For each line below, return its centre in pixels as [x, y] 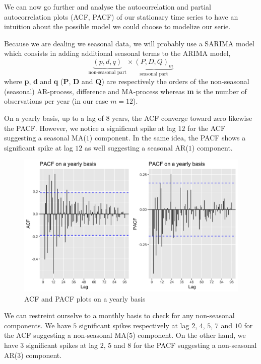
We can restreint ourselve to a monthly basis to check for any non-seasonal [119, 315]
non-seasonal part [107, 72]
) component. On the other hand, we [189, 335]
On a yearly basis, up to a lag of [54, 118]
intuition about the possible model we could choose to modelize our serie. [117, 26]
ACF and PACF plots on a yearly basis [85, 298]
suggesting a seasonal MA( [45, 138]
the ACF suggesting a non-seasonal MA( [67, 335]
